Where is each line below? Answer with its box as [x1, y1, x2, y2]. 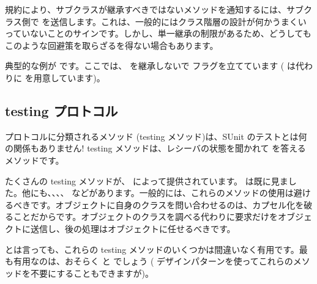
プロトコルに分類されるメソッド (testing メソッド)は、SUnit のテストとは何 [5, 129, 307, 142]
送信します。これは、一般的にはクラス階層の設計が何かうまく [50, 15, 298, 27]
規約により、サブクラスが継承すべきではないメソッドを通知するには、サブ [5, 3, 304, 15]
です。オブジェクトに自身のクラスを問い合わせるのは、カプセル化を [30, 198, 304, 211]
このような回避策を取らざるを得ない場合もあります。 [5, 38, 218, 51]
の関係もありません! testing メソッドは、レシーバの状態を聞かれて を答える [5, 142, 306, 155]
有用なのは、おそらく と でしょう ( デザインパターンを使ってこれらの [13, 255, 293, 268]
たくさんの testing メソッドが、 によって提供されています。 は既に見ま [5, 174, 288, 187]
